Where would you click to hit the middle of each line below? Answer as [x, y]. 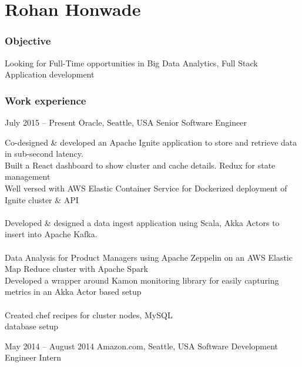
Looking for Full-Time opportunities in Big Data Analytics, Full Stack [131, 63]
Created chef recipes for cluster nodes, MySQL [89, 314]
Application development [50, 74]
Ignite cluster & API [42, 199]
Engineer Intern [33, 357]
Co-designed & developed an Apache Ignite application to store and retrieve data [151, 142]
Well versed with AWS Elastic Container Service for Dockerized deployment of [146, 188]
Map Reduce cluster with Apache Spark [76, 269]
